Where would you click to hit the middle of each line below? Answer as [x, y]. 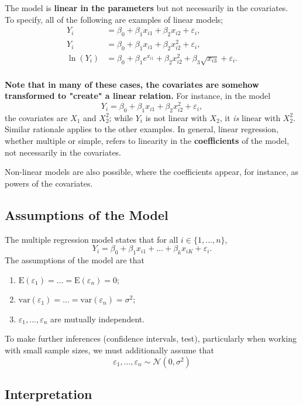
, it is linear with [250, 117]
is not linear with [176, 117]
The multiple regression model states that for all [92, 239]
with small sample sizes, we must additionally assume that [109, 350]
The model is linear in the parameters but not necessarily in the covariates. [147, 8]
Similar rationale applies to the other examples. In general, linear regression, [142, 129]
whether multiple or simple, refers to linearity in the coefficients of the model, [147, 141]
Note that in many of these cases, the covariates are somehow [132, 84]
